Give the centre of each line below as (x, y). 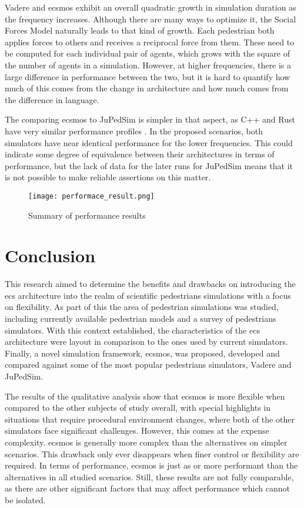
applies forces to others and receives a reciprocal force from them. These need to (150, 42)
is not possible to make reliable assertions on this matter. (108, 177)
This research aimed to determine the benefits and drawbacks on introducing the (150, 284)
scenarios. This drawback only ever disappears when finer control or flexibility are (152, 453)
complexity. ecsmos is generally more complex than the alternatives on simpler (146, 442)
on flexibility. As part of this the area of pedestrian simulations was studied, (142, 307)
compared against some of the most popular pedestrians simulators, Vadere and (148, 364)
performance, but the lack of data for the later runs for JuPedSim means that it (149, 165)
